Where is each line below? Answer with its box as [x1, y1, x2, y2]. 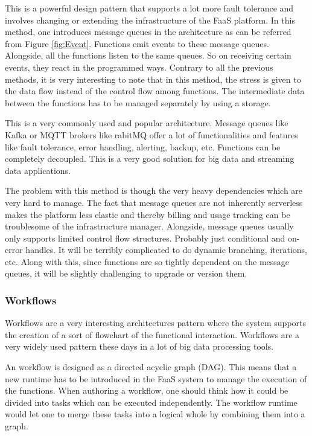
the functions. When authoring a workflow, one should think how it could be [5, 384, 288, 397]
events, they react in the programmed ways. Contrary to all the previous [5, 60, 273, 73]
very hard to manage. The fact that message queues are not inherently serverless [5, 196, 303, 208]
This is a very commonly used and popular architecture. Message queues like [5, 117, 288, 129]
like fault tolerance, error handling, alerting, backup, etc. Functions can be [5, 140, 281, 153]
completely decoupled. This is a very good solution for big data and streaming [5, 152, 294, 165]
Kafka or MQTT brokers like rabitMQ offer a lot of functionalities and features [5, 128, 298, 141]
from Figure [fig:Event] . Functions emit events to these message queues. [5, 37, 269, 50]
